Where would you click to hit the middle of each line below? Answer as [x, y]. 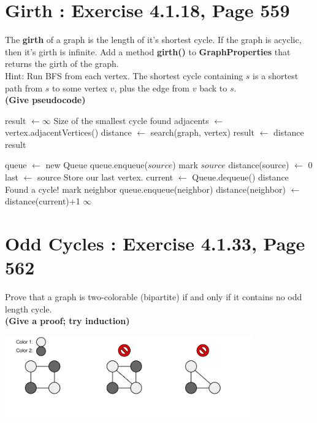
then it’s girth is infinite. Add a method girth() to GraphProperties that [148, 51]
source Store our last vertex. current [105, 177]
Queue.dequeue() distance [240, 177]
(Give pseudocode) [45, 100]
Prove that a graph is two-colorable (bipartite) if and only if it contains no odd [154, 297]
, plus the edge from [152, 87]
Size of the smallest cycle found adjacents [131, 120]
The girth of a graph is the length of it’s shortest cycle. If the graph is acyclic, [153, 40]
